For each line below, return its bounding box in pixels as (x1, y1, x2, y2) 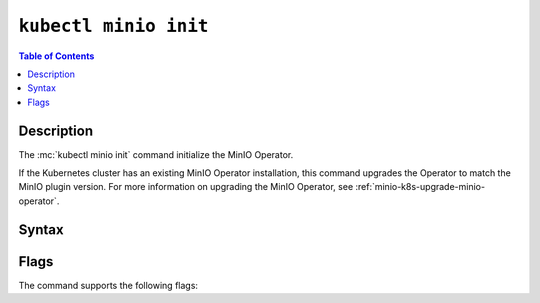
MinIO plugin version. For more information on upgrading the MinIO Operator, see (18, 181, 354, 193)
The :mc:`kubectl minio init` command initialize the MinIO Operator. (18, 148, 294, 160)
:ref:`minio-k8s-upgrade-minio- (355, 181, 485, 193)
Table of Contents (18, 50, 95, 62)
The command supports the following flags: (18, 279, 199, 291)
